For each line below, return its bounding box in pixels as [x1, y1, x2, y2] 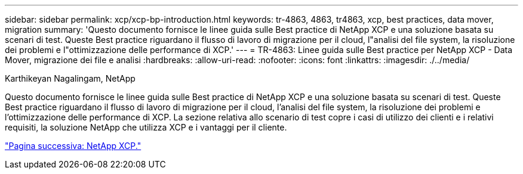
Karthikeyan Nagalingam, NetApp [5, 73, 136, 83]
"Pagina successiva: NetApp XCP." [5, 141, 141, 151]
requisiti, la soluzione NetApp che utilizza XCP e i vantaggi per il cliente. [5, 122, 287, 132]
